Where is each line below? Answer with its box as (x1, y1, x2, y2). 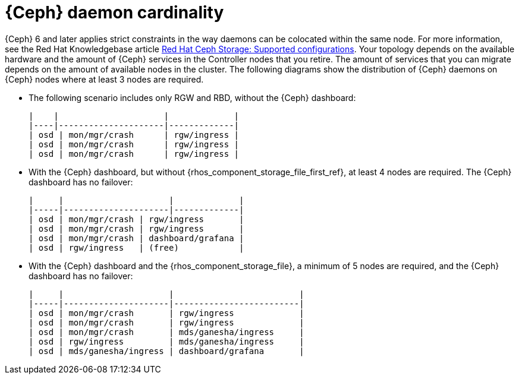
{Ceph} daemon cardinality (5, 2, 224, 23)
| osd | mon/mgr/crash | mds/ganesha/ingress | (29, 327, 304, 337)
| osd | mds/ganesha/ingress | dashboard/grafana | (29, 346, 304, 356)
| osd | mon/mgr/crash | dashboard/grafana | (29, 233, 244, 243)
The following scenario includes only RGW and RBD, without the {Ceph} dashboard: (29, 92, 356, 103)
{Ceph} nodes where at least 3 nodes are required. (5, 74, 204, 84)
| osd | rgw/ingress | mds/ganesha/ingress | (29, 336, 304, 346)
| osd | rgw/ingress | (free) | (29, 242, 244, 252)
